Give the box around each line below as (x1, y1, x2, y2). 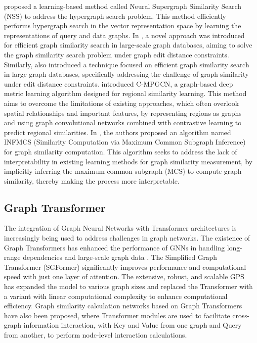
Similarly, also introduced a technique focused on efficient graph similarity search (4, 59, 249, 69)
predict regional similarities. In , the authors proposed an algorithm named (4, 127, 231, 137)
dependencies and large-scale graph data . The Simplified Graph (23, 252, 217, 262)
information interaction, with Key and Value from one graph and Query (23, 320, 242, 330)
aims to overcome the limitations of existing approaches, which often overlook (4, 98, 239, 108)
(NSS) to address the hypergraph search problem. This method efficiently (4, 10, 226, 21)
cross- (232, 310, 250, 320)
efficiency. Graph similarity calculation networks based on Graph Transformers (4, 300, 242, 311)
